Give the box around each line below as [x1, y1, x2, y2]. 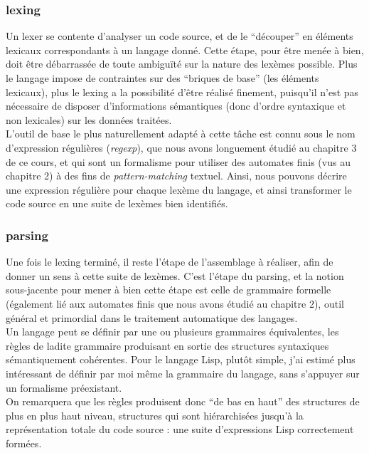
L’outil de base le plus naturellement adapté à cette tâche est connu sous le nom [6, 126, 355, 141]
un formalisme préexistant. [6, 380, 122, 395]
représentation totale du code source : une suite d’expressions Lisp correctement [6, 422, 354, 437]
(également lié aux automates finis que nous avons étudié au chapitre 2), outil [6, 296, 344, 311]
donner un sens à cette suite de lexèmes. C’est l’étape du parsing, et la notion [6, 268, 344, 283]
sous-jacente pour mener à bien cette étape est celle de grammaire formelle [6, 282, 331, 297]
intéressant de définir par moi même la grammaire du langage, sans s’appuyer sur [6, 365, 360, 380]
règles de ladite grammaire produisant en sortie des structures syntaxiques [6, 338, 329, 353]
